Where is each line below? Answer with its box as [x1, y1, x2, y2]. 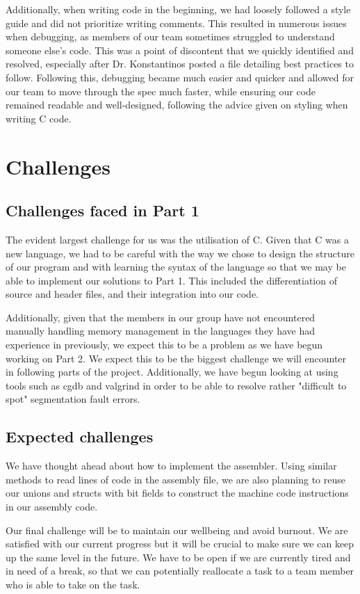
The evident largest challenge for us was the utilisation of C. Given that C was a [6, 232, 350, 246]
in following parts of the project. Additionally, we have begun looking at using [6, 364, 338, 379]
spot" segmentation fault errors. [6, 392, 140, 406]
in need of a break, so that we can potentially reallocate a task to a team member [6, 563, 354, 578]
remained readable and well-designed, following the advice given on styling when [6, 97, 348, 112]
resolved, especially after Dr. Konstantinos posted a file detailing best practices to [6, 56, 354, 71]
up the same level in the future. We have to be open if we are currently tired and [6, 549, 351, 564]
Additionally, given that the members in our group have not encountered [6, 310, 316, 324]
